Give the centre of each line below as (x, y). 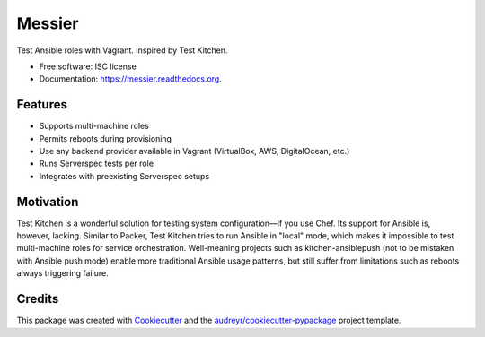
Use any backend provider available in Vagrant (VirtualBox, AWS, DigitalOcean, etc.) (194, 151)
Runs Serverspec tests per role (97, 164)
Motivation (48, 202)
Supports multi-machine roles (94, 126)
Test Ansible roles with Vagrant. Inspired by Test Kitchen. (122, 50)
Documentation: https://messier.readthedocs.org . (130, 79)
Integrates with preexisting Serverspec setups (124, 176)
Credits (38, 299)
